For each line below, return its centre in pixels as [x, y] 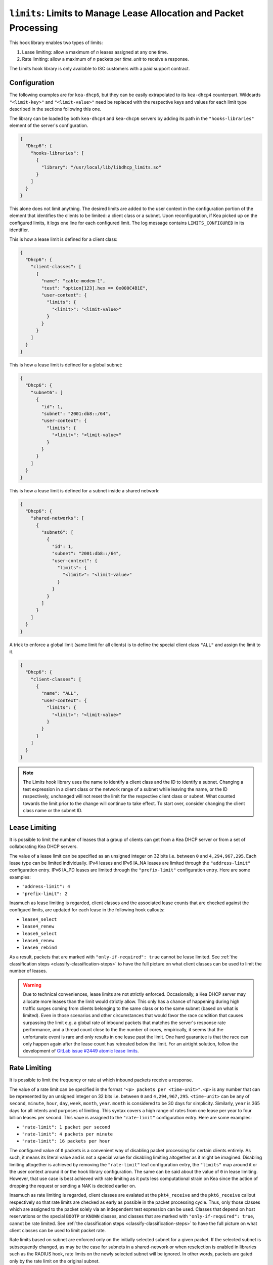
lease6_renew [38, 940]
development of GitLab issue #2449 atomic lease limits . [81, 1051]
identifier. [19, 230]
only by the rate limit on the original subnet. [55, 1261]
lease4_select [39, 919]
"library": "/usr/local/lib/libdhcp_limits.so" [101, 167]
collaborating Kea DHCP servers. [43, 847]
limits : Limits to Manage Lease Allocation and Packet [127, 13]
